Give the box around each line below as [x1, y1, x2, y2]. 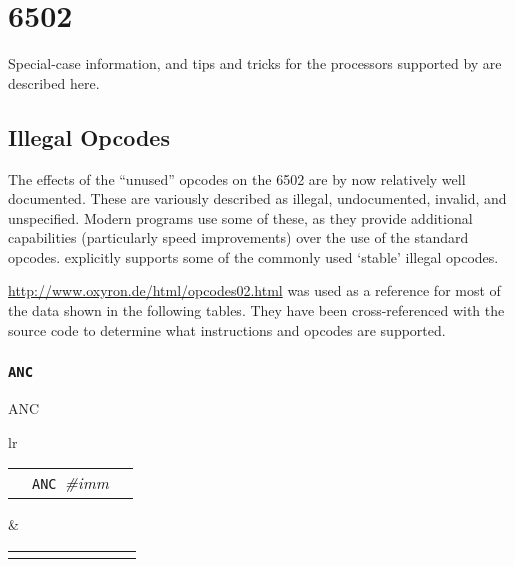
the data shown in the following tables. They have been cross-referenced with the [8, 300, 505, 321]
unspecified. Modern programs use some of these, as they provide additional [8, 207, 473, 228]
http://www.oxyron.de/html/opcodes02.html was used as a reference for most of [8, 280, 501, 301]
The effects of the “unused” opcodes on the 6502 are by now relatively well [8, 168, 466, 189]
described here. [8, 72, 100, 93]
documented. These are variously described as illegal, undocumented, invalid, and [8, 188, 507, 209]
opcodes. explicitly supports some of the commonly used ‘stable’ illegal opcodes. [8, 246, 499, 267]
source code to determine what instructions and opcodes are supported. [8, 319, 446, 340]
